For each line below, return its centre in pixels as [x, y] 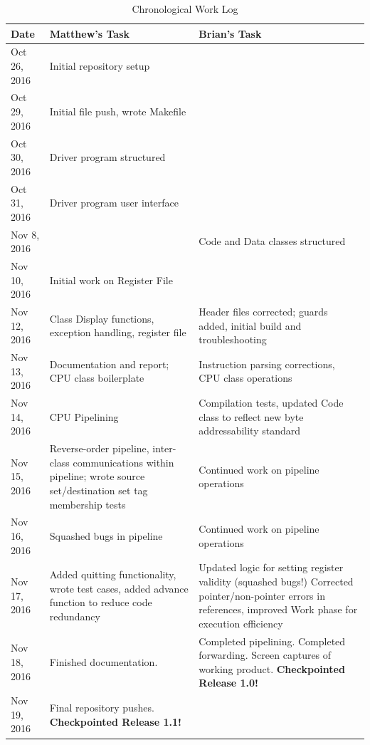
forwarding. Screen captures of [265, 655]
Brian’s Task [230, 33]
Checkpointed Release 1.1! [115, 721]
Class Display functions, [102, 318]
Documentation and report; [109, 364]
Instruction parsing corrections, [267, 364]
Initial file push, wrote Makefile [118, 111]
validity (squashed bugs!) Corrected [276, 581]
